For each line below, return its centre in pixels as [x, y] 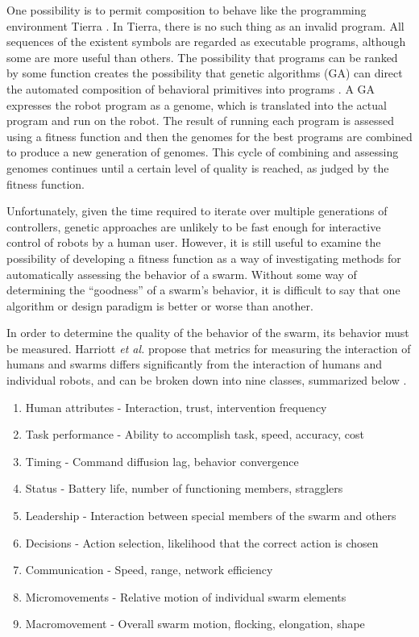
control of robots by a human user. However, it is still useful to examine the [194, 242]
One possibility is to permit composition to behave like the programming [187, 10]
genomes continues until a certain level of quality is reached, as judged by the [198, 167]
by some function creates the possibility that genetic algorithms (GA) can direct [205, 73]
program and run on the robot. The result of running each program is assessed [201, 121]
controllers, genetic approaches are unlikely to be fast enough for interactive [194, 226]
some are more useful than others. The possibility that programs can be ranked [202, 57]
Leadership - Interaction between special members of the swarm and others [211, 516]
